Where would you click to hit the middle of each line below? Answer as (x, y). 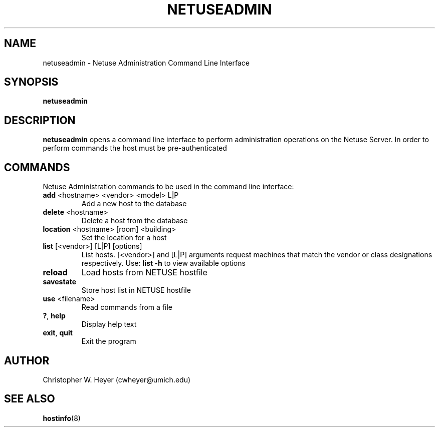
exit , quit (58, 333)
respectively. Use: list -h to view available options (163, 263)
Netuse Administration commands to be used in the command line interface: (168, 187)
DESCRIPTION (40, 120)
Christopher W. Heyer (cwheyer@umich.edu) (117, 379)
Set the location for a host (124, 238)
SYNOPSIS (31, 82)
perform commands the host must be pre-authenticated (135, 148)
